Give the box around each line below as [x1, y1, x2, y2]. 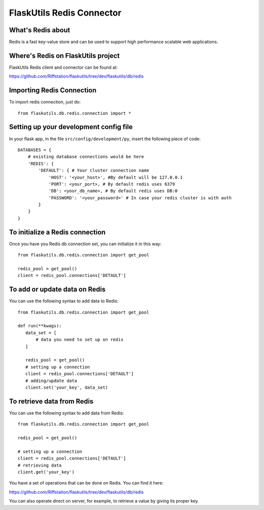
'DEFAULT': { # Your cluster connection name [38, 168, 149, 173]
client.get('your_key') [18, 469, 75, 475]
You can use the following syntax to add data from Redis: [9, 410, 124, 416]
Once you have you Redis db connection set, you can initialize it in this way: [9, 241, 162, 247]
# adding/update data [25, 378, 77, 383]
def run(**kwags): [18, 323, 62, 329]
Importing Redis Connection [9, 86, 97, 95]
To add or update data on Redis [9, 285, 106, 294]
